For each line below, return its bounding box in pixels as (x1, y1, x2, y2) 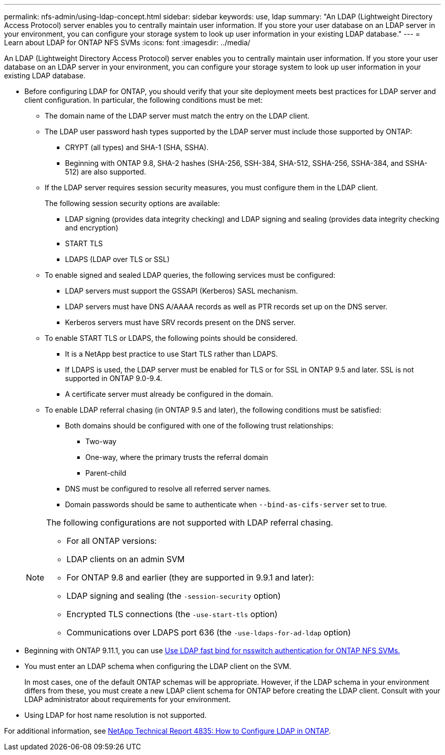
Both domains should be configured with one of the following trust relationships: (65, 421, 333, 430)
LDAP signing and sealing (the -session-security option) (67, 591, 281, 601)
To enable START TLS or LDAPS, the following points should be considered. (45, 334, 298, 342)
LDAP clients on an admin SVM (67, 554, 185, 564)
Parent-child (85, 469, 126, 477)
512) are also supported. (65, 167, 146, 176)
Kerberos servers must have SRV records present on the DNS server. (65, 318, 296, 327)
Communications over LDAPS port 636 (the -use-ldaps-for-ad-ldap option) (67, 627, 351, 637)
